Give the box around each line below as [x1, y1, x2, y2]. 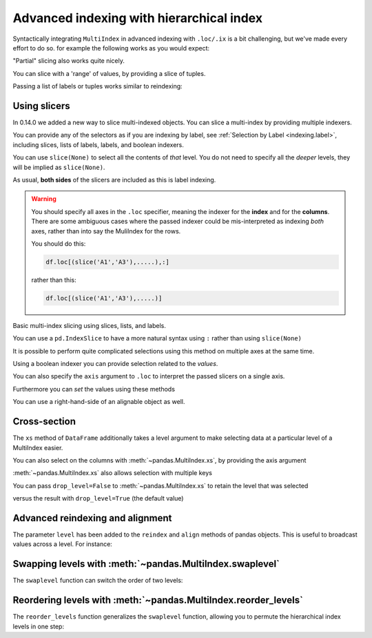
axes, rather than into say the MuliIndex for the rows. [31, 226, 181, 235]
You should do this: [31, 239, 86, 248]
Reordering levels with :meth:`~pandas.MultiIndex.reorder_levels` [12, 594, 303, 606]
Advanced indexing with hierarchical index [12, 10, 263, 26]
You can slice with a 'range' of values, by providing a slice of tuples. [12, 69, 206, 77]
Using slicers [12, 100, 70, 112]
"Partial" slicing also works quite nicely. [12, 57, 125, 65]
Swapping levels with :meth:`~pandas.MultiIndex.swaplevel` [12, 558, 280, 570]
